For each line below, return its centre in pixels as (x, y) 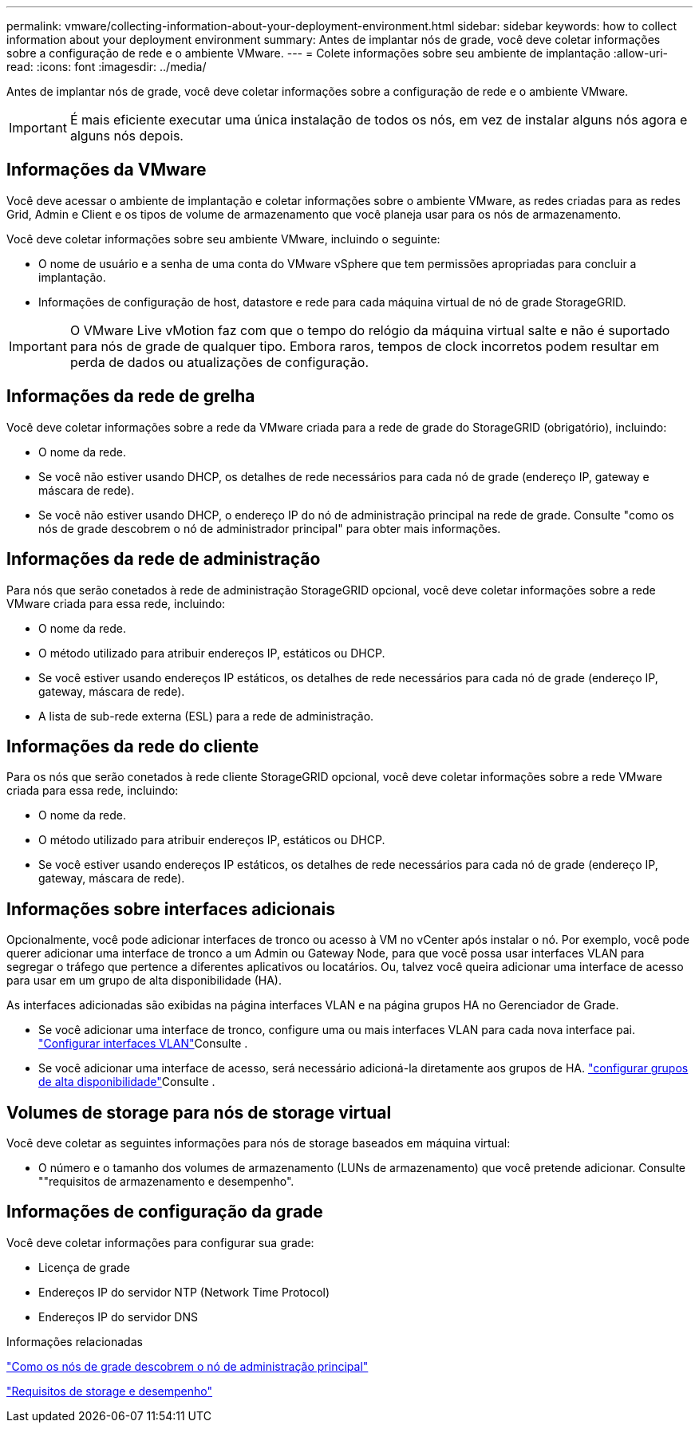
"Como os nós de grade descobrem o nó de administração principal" (188, 1366)
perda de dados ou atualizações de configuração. (219, 362)
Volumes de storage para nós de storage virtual (199, 1112)
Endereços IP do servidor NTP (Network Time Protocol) (184, 1292)
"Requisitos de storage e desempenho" (110, 1391)
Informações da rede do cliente (133, 746)
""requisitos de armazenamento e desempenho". (166, 1182)
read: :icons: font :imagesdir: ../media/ (107, 67)
